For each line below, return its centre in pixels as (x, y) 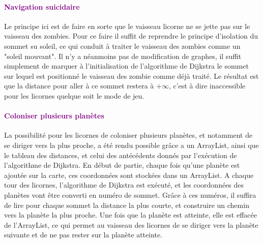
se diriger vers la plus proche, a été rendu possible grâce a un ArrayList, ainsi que (131, 145)
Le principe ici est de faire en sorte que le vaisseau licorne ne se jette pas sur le (127, 26)
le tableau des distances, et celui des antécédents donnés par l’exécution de (121, 155)
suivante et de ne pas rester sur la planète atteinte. (83, 235)
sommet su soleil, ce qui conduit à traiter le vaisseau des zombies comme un (122, 45)
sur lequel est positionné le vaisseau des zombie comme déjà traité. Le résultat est (131, 75)
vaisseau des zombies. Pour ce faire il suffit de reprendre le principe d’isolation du (131, 36)
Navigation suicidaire (42, 6)
